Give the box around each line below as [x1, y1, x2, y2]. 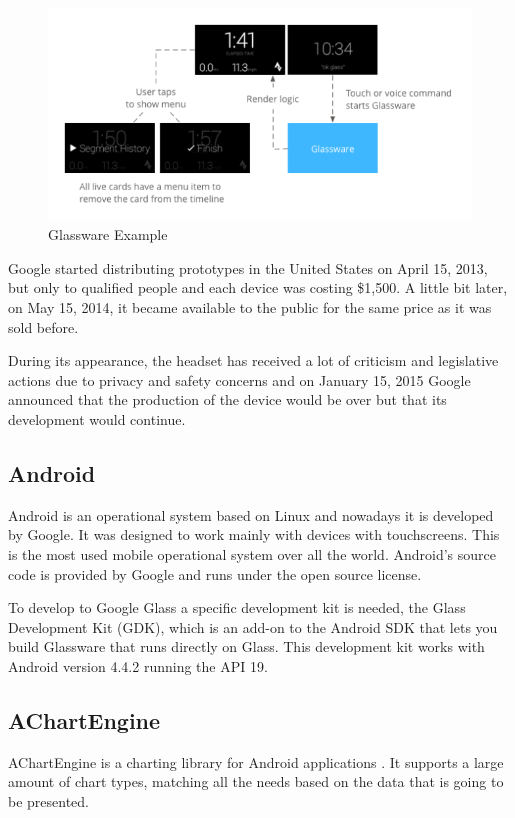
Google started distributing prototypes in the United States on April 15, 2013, [8, 257, 488, 278]
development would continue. [8, 409, 186, 429]
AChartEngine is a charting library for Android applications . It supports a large [8, 751, 504, 772]
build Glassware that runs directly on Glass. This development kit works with [8, 636, 485, 657]
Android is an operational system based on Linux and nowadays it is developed [8, 504, 494, 525]
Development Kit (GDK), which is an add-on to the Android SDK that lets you [8, 616, 498, 637]
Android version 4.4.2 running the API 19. [8, 655, 268, 676]
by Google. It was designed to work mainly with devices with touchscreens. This [8, 524, 500, 545]
